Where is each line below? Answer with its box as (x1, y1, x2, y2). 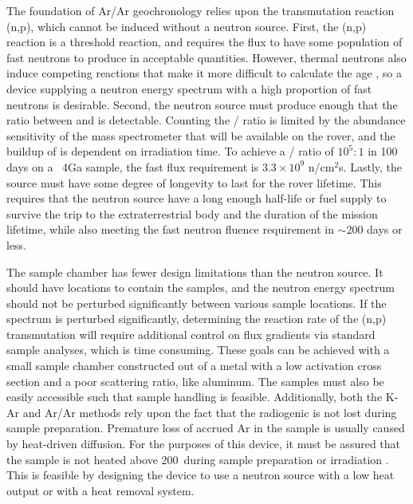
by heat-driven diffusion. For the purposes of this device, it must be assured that (6, 435, 401, 452)
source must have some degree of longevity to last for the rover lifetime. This (6, 174, 382, 191)
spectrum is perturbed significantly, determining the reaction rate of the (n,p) (6, 310, 387, 327)
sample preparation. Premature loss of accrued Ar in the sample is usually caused (6, 419, 405, 436)
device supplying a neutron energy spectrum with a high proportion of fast (6, 80, 372, 96)
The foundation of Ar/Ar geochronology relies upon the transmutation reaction (6, 2, 395, 18)
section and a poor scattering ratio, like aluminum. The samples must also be (6, 372, 384, 389)
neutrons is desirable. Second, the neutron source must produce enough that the (6, 96, 398, 112)
